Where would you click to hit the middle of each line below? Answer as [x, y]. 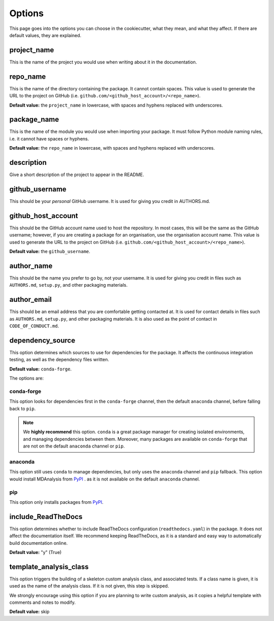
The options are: [27, 378]
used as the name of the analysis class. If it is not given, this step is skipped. [89, 586]
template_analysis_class [49, 566]
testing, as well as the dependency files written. [59, 360]
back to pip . [23, 408]
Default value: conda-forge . [41, 369]
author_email [30, 300]
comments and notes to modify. [43, 602]
